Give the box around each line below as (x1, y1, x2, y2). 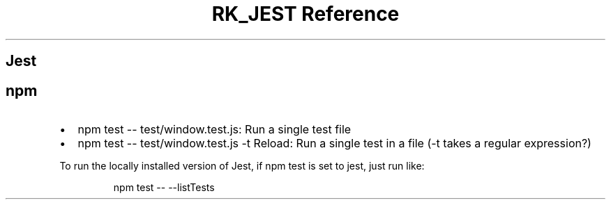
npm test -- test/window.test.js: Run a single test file (77, 122, 352, 137)
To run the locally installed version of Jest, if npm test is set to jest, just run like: (59, 160, 425, 172)
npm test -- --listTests (113, 181, 215, 194)
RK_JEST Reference (211, 2, 400, 26)
